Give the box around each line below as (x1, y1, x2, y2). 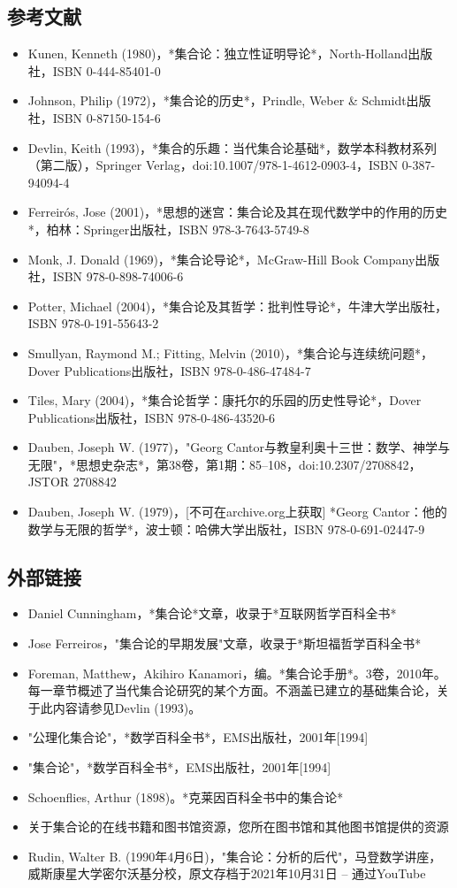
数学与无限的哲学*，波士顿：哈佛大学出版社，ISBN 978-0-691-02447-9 (27, 519, 425, 538)
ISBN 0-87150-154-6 (52, 108, 161, 126)
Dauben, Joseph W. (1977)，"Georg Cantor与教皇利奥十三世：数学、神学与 (27, 438, 451, 456)
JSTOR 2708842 (27, 472, 117, 491)
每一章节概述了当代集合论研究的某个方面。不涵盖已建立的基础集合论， (27, 681, 437, 700)
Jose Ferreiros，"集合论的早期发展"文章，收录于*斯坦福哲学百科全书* (27, 634, 422, 653)
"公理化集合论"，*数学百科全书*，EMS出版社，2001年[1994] (27, 728, 369, 746)
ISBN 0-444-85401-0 (52, 61, 161, 80)
